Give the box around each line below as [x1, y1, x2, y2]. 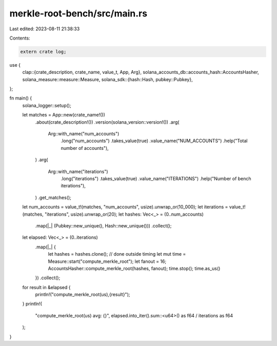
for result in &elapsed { [22, 284, 71, 290]
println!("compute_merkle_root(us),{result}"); [35, 292, 130, 298]
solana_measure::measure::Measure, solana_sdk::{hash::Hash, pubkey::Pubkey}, [22, 76, 193, 82]
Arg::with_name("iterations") [48, 168, 108, 175]
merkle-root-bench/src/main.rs [9, 8, 148, 19]
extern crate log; [20, 49, 67, 54]
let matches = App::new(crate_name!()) [22, 112, 105, 118]
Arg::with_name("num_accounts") [48, 131, 120, 137]
